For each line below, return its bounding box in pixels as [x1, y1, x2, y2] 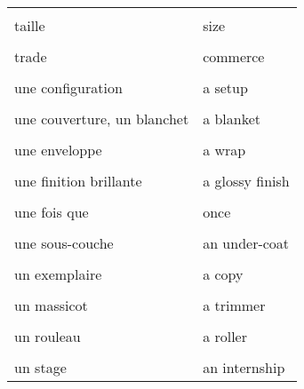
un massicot [14, 295, 88, 315]
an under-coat [203, 233, 290, 253]
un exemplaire [14, 264, 102, 284]
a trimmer [203, 295, 266, 315]
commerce [203, 46, 265, 67]
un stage [14, 357, 67, 377]
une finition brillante [14, 171, 142, 191]
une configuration [14, 77, 123, 98]
